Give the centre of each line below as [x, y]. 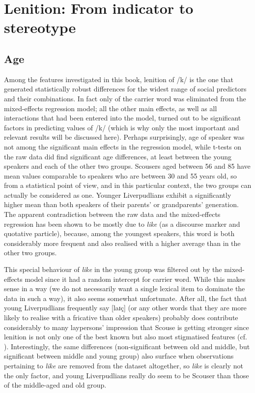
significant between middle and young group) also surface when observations [119, 356]
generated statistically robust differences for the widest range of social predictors [125, 89]
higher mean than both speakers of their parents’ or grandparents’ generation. [121, 204]
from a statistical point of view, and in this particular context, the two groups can [128, 185]
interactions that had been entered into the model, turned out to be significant [123, 118]
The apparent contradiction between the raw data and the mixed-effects [112, 214]
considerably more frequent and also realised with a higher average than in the [122, 243]
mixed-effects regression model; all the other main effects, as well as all [111, 108]
